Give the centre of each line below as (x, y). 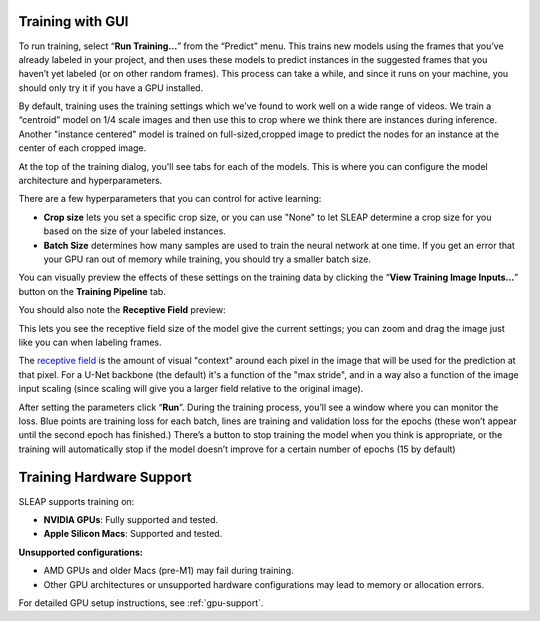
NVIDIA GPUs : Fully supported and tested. (131, 519)
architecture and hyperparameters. (90, 181)
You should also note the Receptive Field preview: (122, 310)
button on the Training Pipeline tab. (92, 291)
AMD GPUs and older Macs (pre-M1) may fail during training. (168, 571)
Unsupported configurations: (81, 552)
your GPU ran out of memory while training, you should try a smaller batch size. (207, 259)
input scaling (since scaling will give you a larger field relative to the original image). (191, 389)
